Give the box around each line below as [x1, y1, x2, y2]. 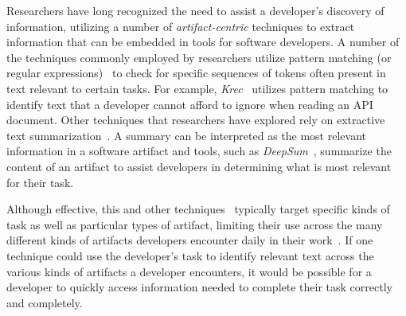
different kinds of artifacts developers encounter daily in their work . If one [6, 232, 373, 248]
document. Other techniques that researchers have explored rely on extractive [6, 111, 385, 128]
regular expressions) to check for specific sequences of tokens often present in [6, 64, 386, 81]
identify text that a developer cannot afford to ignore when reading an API [6, 96, 373, 112]
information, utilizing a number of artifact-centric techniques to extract [6, 18, 355, 34]
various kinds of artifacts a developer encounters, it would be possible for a [6, 263, 372, 279]
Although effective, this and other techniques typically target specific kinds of [6, 201, 390, 217]
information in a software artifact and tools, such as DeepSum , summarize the [6, 142, 392, 159]
